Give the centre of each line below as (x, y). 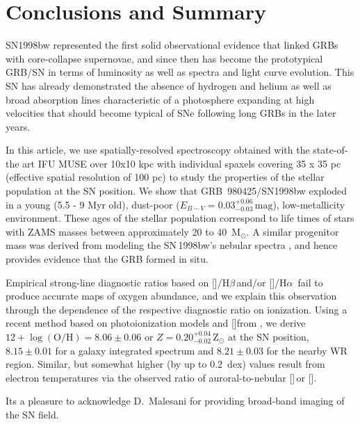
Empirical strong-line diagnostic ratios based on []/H (118, 282)
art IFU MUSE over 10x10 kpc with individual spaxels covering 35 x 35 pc (182, 163)
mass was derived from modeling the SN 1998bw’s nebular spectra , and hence (172, 245)
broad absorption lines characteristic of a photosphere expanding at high (160, 99)
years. (18, 126)
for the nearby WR (307, 350)
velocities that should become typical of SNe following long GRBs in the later (171, 113)
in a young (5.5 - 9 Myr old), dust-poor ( (93, 204)
